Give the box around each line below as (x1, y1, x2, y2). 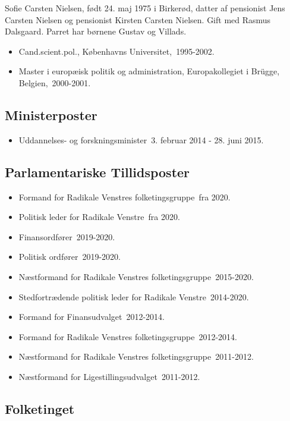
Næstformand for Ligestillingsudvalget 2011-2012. (18, 370, 200, 382)
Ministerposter (5, 105, 97, 124)
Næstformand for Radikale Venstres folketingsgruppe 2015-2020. (18, 270, 254, 282)
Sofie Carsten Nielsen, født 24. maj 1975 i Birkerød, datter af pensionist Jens (5, 2, 285, 14)
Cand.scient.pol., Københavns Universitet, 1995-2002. (18, 45, 215, 57)
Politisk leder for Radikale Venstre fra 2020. (18, 211, 180, 223)
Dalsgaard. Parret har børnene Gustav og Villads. (5, 25, 187, 37)
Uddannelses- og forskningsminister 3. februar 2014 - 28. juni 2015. (18, 133, 264, 146)
